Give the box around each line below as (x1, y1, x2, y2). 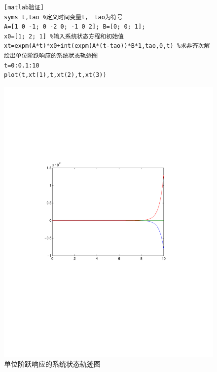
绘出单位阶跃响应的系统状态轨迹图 (4, 52, 98, 59)
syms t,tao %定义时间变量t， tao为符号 (4, 13, 123, 21)
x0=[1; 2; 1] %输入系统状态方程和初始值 (4, 33, 124, 40)
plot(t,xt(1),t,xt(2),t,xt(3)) (4, 71, 107, 79)
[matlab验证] (4, 4, 44, 11)
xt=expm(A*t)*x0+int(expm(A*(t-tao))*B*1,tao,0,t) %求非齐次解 (4, 42, 210, 50)
